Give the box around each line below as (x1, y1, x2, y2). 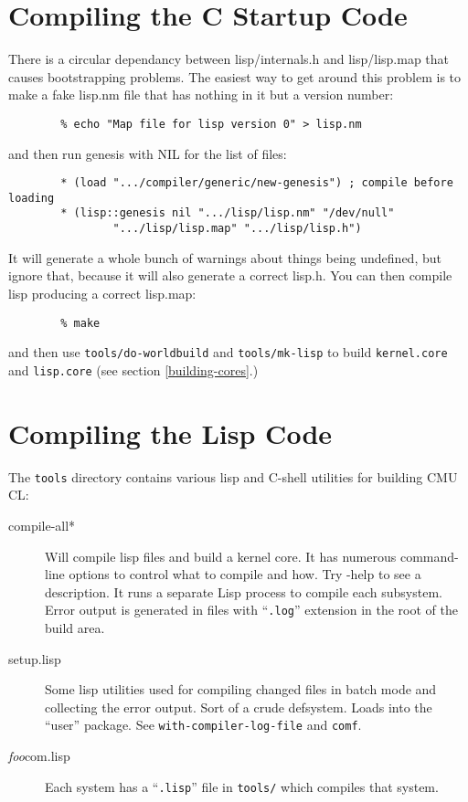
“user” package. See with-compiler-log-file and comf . (45, 715, 362, 734)
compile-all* (8, 515, 76, 534)
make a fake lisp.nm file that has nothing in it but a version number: (8, 85, 394, 104)
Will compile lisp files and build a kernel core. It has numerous (45, 546, 397, 565)
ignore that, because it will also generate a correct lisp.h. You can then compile (8, 266, 452, 285)
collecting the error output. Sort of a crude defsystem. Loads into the (45, 697, 432, 716)
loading (8, 191, 55, 205)
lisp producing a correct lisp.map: (8, 283, 197, 302)
